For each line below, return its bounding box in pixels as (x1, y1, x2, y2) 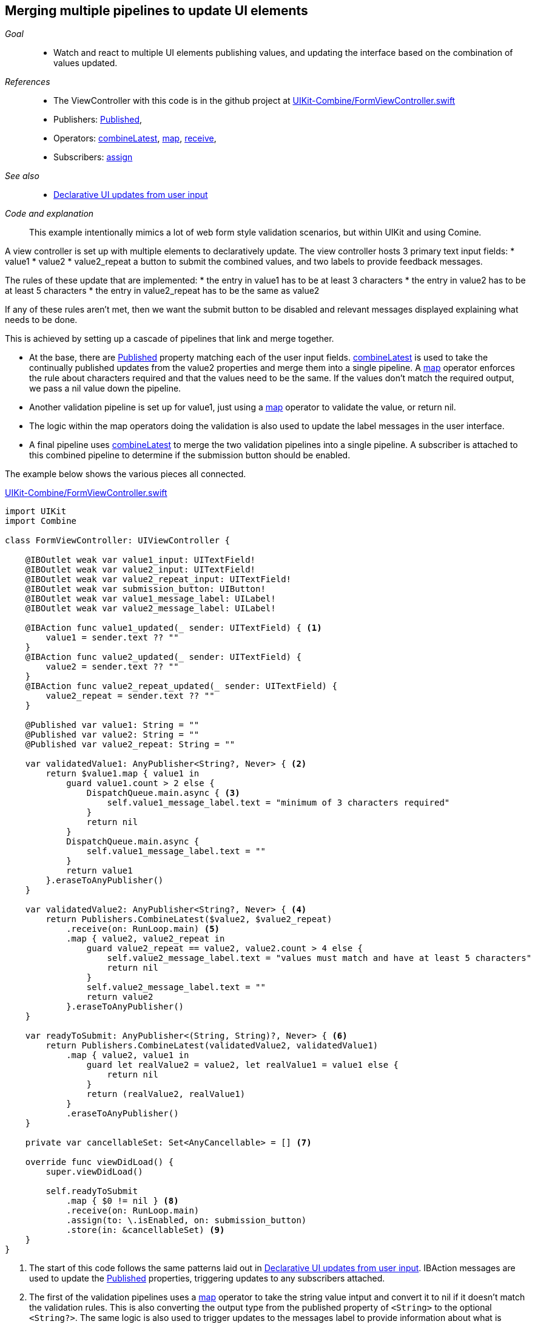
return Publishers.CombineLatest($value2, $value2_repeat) (45, 914, 332, 925)
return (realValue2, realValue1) (86, 1089, 246, 1099)
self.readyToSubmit (45, 1186, 138, 1197)
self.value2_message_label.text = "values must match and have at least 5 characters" (107, 953, 532, 963)
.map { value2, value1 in (66, 1050, 189, 1061)
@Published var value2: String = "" (25, 730, 200, 740)
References (5, 76, 50, 87)
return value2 (86, 992, 153, 1002)
